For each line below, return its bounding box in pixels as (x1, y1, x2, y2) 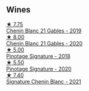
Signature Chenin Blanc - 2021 (6, 78, 82, 85)
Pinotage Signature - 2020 (6, 65, 72, 72)
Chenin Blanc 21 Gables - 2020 (6, 40, 83, 47)
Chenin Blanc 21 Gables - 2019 (6, 27, 82, 34)
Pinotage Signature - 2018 (6, 52, 70, 59)
